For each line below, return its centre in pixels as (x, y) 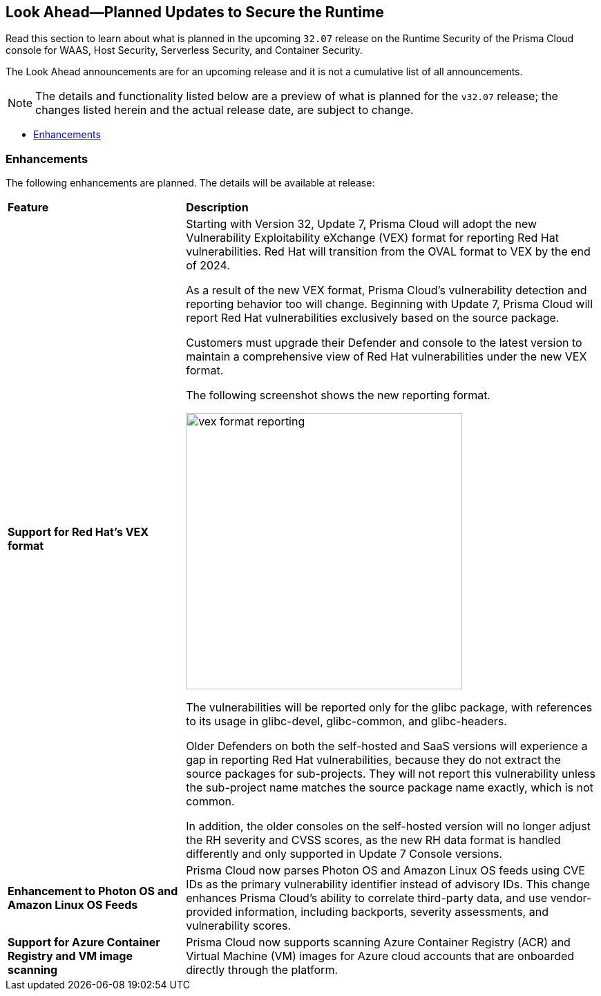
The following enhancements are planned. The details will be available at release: (190, 183)
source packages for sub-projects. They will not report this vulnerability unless (391, 774)
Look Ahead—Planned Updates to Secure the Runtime (195, 12)
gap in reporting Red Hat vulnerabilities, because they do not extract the (373, 760)
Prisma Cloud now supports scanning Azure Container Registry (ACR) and (378, 942)
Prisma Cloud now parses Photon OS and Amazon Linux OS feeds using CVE (385, 871)
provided (209, 912)
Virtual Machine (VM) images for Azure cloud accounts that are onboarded (380, 956)
